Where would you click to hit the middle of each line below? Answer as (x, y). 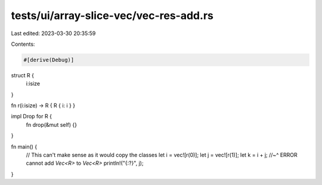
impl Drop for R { (31, 117)
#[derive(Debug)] (49, 60)
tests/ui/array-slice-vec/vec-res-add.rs (112, 15)
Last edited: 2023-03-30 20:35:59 (53, 33)
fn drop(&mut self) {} (52, 124)
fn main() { (24, 146)
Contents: (23, 44)
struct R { (22, 75)
